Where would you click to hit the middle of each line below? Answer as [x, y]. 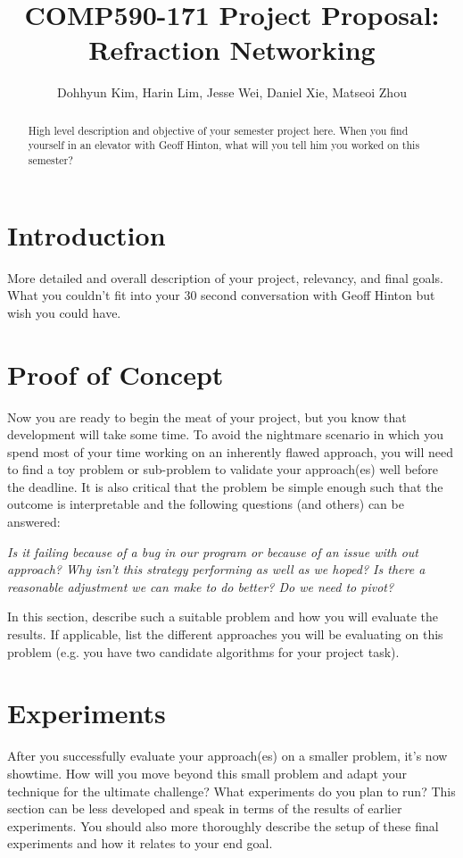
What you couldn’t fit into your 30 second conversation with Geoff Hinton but [221, 295]
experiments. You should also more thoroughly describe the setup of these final [223, 825]
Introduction [87, 234]
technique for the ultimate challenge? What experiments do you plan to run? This [231, 791]
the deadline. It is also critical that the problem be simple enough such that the [225, 486]
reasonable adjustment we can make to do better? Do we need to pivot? [201, 586]
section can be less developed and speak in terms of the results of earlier [205, 808]
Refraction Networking [232, 50]
